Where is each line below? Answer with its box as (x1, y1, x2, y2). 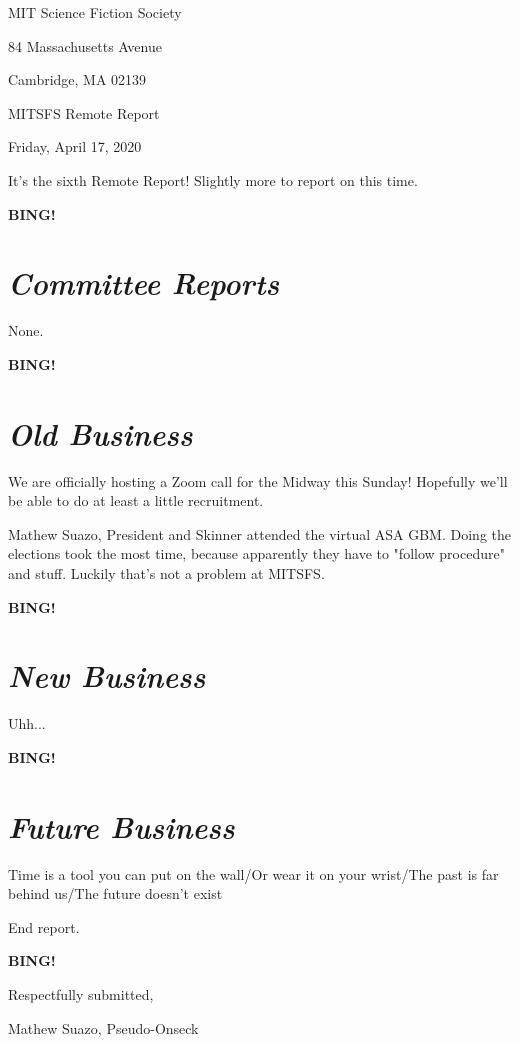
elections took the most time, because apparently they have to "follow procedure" (8, 543, 505, 564)
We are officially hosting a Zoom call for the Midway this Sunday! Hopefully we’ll (8, 470, 508, 491)
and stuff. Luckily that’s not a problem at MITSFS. (8, 562, 325, 583)
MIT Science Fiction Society (8, 2, 182, 22)
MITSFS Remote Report (8, 102, 160, 123)
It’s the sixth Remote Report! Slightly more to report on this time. (8, 169, 418, 190)
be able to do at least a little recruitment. (8, 490, 264, 511)
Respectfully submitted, (8, 983, 154, 1004)
